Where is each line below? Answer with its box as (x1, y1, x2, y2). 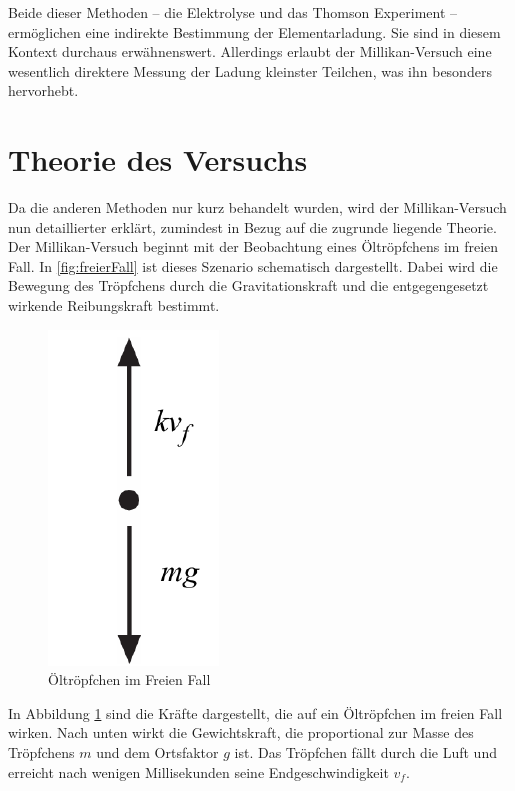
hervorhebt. (8, 80, 79, 101)
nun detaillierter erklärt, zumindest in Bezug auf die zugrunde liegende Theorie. (8, 216, 497, 237)
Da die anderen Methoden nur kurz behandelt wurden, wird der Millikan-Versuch (8, 197, 507, 218)
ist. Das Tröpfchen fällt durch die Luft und (234, 742, 497, 763)
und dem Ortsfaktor (96, 742, 219, 763)
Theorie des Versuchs (8, 139, 308, 180)
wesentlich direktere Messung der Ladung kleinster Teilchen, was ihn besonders (8, 60, 492, 81)
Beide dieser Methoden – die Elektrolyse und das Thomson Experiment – (8, 2, 458, 22)
